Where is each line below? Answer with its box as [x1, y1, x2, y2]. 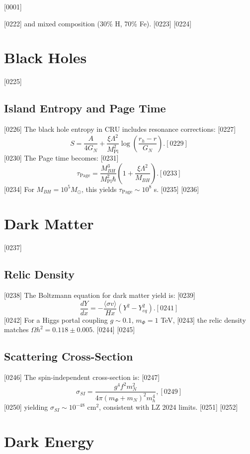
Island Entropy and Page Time [4, 100, 166, 116]
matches [4, 324, 29, 335]
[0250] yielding [4, 402, 48, 412]
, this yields [81, 183, 117, 194]
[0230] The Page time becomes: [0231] [4, 153, 119, 163]
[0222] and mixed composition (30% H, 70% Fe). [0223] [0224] [4, 18, 192, 28]
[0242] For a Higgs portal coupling [4, 314, 108, 325]
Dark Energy [4, 431, 94, 451]
